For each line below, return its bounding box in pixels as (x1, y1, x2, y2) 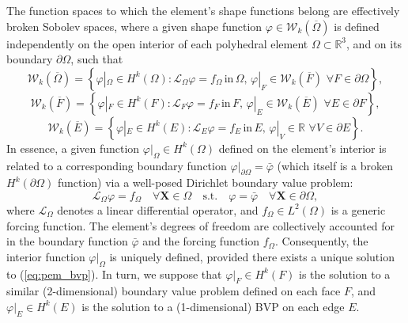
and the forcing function (142, 233, 260, 249)
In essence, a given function (6, 139, 140, 156)
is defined (334, 17, 380, 34)
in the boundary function (6, 233, 128, 249)
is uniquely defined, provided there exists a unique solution (109, 248, 395, 264)
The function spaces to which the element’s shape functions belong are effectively (6, 2, 400, 18)
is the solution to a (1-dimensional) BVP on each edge (81, 298, 345, 314)
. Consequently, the (274, 233, 368, 249)
